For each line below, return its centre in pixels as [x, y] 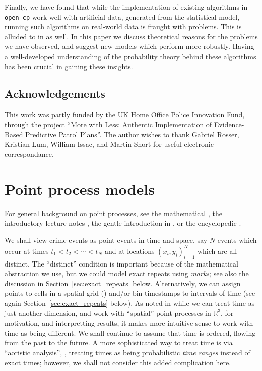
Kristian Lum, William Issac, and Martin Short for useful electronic [109, 144]
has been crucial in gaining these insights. [69, 66]
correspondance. [29, 154]
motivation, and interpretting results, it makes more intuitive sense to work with [129, 323]
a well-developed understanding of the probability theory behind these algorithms [130, 56]
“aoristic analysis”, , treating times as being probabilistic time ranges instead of [127, 352]
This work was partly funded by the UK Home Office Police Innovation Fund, [125, 114]
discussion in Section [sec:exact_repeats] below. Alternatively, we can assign [123, 283]
